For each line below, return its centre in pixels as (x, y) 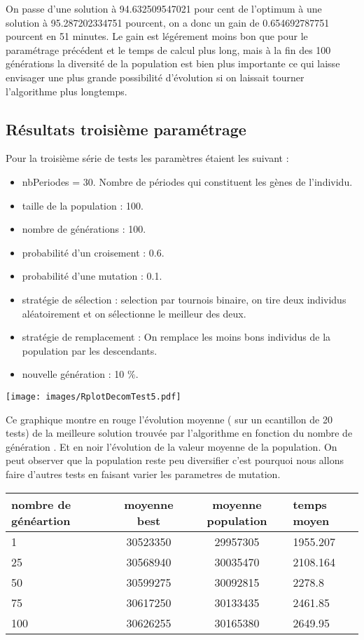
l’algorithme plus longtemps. (66, 91)
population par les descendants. (90, 350)
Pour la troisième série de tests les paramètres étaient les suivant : (147, 158)
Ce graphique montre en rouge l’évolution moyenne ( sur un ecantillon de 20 (169, 419)
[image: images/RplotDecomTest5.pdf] (93, 396)
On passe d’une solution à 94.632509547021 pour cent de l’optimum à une (164, 8)
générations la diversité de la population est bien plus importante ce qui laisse (173, 63)
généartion (41, 520)
